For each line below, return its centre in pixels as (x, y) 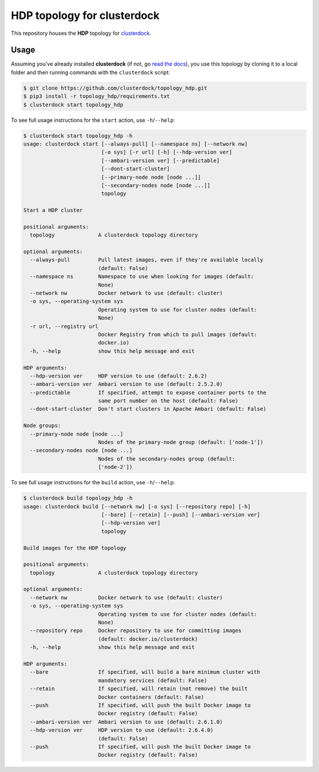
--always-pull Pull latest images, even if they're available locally (147, 260)
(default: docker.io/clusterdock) (148, 639)
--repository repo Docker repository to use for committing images (136, 631)
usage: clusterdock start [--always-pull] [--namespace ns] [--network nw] (136, 144)
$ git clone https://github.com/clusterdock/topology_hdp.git (115, 88)
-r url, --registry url (64, 326)
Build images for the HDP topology (75, 548)
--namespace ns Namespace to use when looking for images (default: (142, 276)
